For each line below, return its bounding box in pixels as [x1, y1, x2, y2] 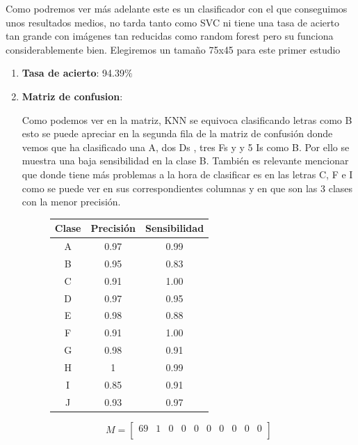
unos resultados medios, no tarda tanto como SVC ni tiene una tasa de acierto [6, 15, 339, 29]
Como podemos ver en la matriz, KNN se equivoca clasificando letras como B [22, 112, 352, 127]
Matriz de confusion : [22, 88, 123, 103]
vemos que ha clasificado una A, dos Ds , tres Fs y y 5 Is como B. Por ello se [22, 139, 350, 154]
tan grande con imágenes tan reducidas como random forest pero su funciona [6, 29, 334, 43]
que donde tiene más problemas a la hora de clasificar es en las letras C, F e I [22, 166, 353, 181]
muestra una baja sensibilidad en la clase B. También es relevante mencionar [22, 153, 349, 168]
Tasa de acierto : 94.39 [22, 65, 124, 80]
